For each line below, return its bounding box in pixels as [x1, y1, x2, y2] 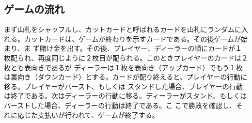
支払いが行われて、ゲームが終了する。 [37, 109, 159, 120]
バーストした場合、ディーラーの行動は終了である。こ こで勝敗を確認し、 [4, 100, 236, 110]
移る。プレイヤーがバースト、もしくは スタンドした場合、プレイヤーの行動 [4, 81, 243, 91]
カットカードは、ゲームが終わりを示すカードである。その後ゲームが [24, 33, 241, 44]
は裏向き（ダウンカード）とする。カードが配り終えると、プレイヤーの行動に [4, 72, 248, 82]
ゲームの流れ [4, 1, 65, 16]
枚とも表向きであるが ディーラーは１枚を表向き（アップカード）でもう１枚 [4, 62, 243, 72]
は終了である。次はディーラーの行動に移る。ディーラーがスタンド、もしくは [4, 91, 247, 101]
